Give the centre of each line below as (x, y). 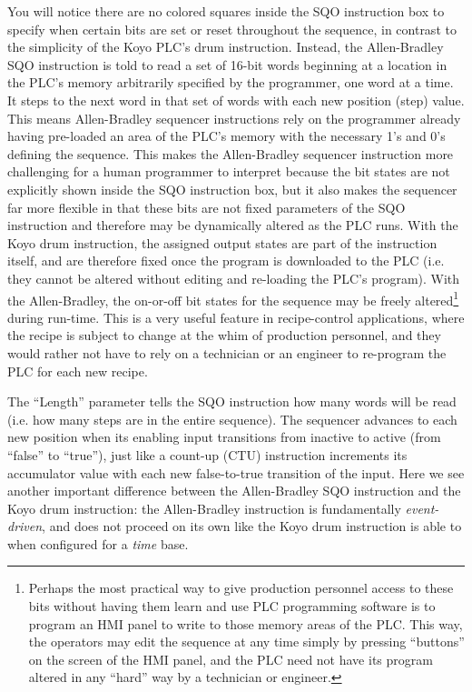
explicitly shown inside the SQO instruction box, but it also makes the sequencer (232, 189)
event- (422, 508)
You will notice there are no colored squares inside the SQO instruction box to (226, 11)
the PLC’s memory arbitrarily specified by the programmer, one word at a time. (231, 82)
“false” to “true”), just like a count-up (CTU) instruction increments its (207, 454)
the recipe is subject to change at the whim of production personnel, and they (224, 335)
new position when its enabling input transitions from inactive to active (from (224, 437)
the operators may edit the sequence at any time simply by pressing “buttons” (246, 642)
